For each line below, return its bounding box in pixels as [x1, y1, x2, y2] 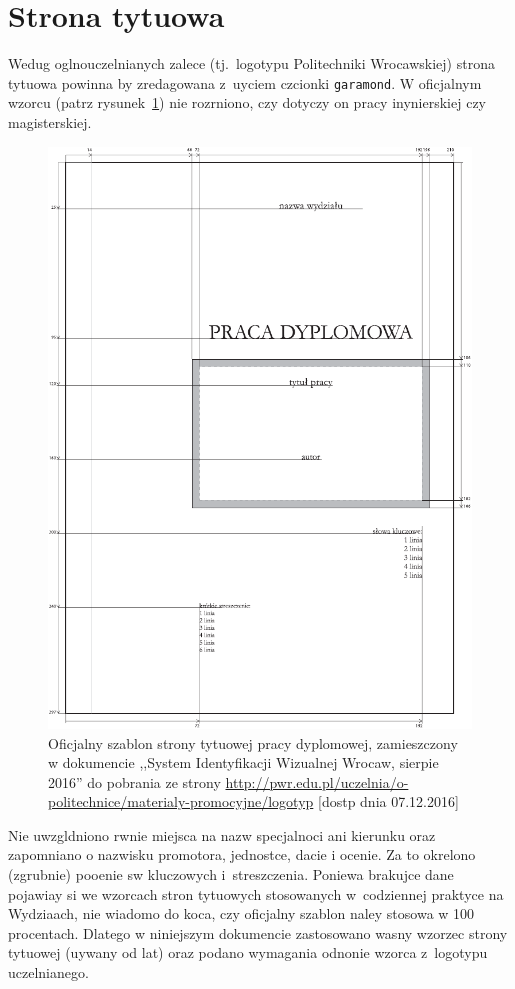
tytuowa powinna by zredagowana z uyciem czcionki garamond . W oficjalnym [8, 72, 482, 93]
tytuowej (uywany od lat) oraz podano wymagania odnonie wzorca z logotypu [8, 942, 488, 963]
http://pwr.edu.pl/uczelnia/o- [225, 771, 409, 792]
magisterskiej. [8, 111, 92, 132]
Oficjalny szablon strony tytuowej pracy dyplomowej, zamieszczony [48, 732, 458, 753]
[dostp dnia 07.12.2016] [317, 791, 459, 812]
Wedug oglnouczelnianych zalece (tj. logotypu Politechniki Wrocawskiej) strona [8, 53, 495, 74]
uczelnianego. [8, 962, 89, 983]
